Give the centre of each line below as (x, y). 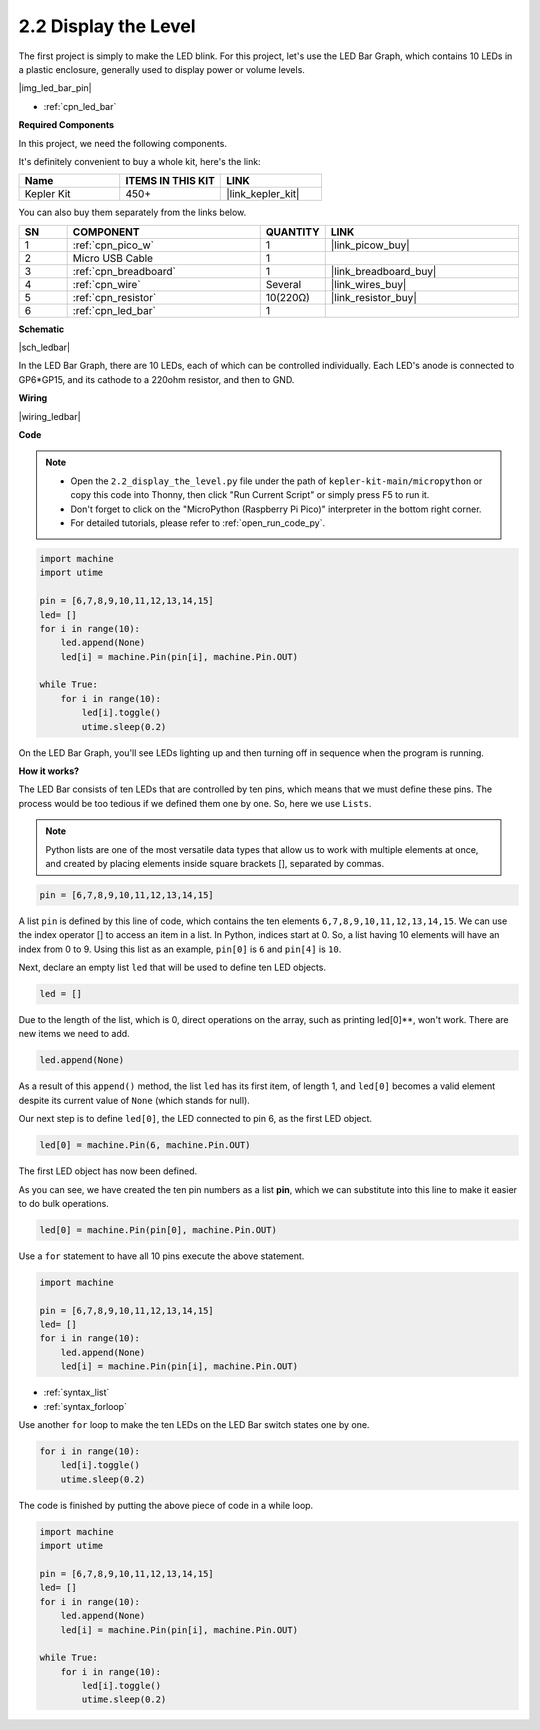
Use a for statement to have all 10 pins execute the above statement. (161, 1256)
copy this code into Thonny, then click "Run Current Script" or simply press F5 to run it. (250, 495)
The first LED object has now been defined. (108, 1171)
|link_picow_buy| (370, 245)
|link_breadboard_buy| (383, 271)
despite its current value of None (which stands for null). (134, 1100)
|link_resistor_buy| (373, 297)
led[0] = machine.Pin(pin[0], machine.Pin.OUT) (158, 1229)
